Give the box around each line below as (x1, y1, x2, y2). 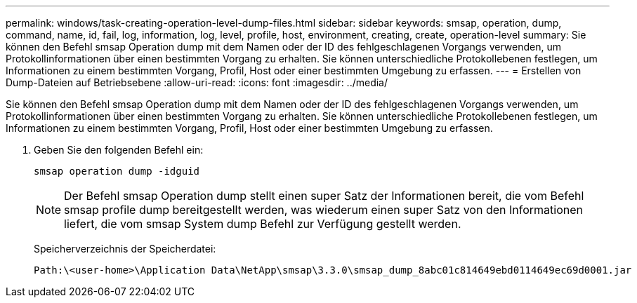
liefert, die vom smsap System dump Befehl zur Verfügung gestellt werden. (64, 217, 461, 231)
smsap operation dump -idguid (34, 166, 200, 177)
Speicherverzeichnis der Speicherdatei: (34, 243, 216, 255)
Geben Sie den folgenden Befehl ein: (34, 144, 204, 156)
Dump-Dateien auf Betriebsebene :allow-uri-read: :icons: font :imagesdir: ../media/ (6, 76, 388, 88)
